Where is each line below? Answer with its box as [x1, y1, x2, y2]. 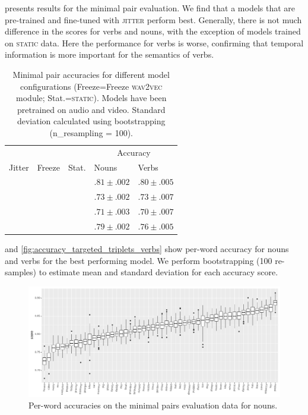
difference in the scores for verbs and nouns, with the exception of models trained [5, 25, 301, 37]
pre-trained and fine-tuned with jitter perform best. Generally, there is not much [5, 13, 302, 26]
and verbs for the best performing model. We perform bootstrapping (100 [5, 254, 272, 266]
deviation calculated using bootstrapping [17, 115, 166, 127]
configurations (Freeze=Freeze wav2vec [20, 80, 163, 92]
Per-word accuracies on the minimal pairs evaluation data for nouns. [28, 399, 278, 411]
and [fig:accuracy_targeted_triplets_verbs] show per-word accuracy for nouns [5, 243, 289, 255]
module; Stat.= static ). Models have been [16, 92, 167, 104]
